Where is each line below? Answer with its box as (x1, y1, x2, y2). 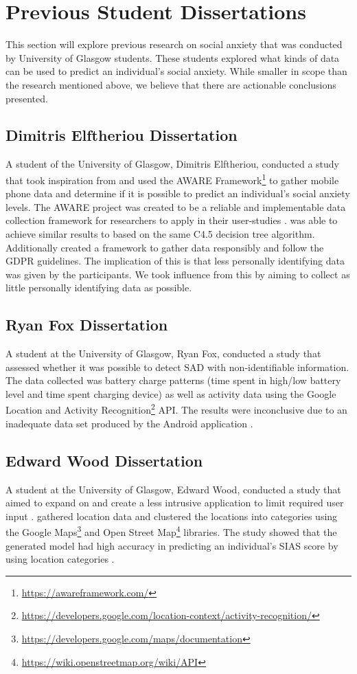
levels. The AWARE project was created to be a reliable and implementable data (5, 199, 346, 214)
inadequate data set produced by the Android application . (5, 416, 253, 430)
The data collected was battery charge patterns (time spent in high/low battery (5, 373, 341, 387)
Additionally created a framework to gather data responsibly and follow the (5, 240, 324, 254)
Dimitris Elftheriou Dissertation (5, 124, 238, 146)
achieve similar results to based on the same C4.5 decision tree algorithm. (5, 226, 315, 240)
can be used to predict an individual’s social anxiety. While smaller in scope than (5, 64, 347, 78)
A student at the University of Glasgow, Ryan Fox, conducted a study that (5, 346, 321, 361)
